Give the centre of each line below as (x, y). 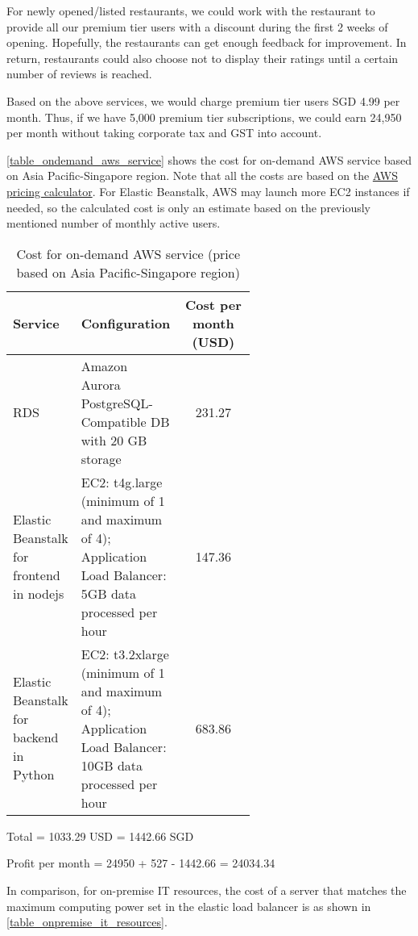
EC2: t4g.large (122, 482)
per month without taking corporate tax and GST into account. (164, 133)
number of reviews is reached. (79, 74)
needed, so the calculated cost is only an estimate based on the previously (188, 207)
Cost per (213, 304)
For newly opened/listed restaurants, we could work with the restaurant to (191, 10)
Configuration (126, 323)
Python (34, 775)
